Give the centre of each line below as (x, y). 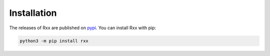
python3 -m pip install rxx (54, 41)
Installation (33, 13)
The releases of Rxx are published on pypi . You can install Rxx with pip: (83, 28)
